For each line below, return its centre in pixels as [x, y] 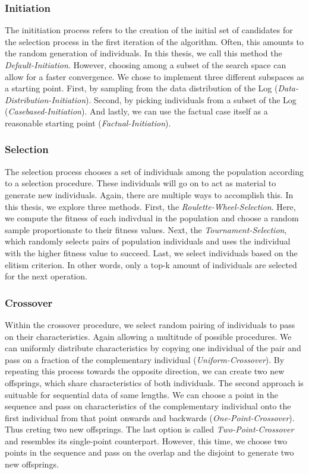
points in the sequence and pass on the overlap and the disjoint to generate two [149, 452]
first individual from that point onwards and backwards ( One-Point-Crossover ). [150, 417]
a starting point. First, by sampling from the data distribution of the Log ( [141, 88]
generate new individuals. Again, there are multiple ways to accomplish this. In [149, 194]
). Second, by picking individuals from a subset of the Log [191, 99]
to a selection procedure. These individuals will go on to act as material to [141, 183]
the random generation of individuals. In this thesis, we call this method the [144, 53]
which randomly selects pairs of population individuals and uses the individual [148, 241]
